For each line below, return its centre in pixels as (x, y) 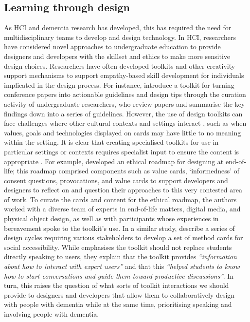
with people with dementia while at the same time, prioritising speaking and (118, 304)
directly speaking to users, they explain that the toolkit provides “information (120, 256)
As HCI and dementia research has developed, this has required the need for (118, 28)
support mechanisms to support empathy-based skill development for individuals (124, 75)
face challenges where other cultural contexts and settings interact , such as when (125, 123)
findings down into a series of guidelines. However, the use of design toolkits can (123, 113)
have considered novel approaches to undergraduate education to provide (112, 47)
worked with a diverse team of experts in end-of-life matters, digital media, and (122, 209)
